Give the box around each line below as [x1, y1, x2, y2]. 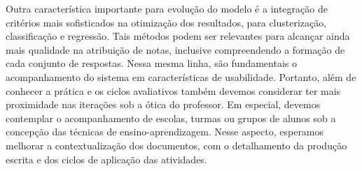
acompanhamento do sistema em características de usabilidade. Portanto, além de [6, 69, 356, 84]
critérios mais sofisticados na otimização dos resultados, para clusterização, [6, 15, 327, 29]
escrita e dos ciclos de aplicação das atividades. [6, 151, 207, 166]
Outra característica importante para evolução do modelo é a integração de [6, 1, 328, 15]
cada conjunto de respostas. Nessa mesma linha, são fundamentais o [6, 56, 297, 70]
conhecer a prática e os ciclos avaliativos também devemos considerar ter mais [6, 83, 341, 98]
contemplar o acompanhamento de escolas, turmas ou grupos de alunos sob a [6, 110, 336, 125]
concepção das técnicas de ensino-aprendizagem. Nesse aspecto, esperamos [6, 124, 324, 139]
